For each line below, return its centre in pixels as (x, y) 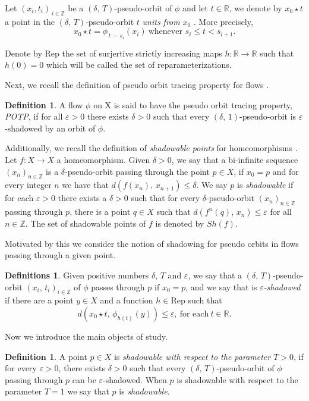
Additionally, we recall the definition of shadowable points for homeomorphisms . (151, 148)
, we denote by (256, 8)
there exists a (82, 198)
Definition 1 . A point (46, 356)
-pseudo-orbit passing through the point (137, 171)
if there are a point (39, 300)
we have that (85, 185)
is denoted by (180, 223)
